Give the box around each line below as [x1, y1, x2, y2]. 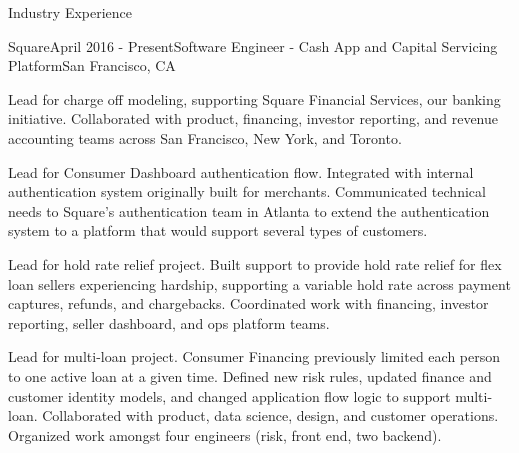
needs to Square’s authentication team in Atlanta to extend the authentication [8, 200, 490, 221]
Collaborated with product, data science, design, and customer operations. [42, 405, 499, 426]
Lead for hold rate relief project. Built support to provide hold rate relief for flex [8, 253, 502, 274]
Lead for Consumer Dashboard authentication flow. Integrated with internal [8, 161, 474, 182]
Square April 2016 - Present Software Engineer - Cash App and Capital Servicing [8, 35, 498, 56]
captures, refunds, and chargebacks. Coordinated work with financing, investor [8, 293, 489, 314]
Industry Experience [8, 2, 133, 22]
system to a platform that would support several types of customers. [8, 220, 428, 241]
